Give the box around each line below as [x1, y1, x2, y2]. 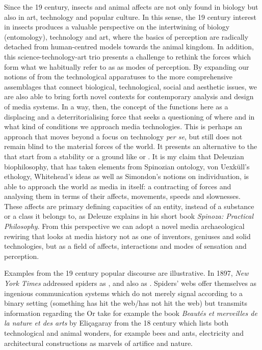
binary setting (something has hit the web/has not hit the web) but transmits [4, 298, 247, 308]
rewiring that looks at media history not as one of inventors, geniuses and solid [4, 230, 251, 241]
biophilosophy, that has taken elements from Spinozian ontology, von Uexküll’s [4, 161, 250, 171]
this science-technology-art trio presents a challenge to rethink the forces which [4, 51, 251, 62]
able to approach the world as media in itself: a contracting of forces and [4, 181, 231, 191]
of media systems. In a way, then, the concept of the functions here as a [4, 101, 228, 111]
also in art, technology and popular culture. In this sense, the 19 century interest [4, 11, 256, 22]
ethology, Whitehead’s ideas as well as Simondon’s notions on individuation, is [4, 171, 249, 182]
